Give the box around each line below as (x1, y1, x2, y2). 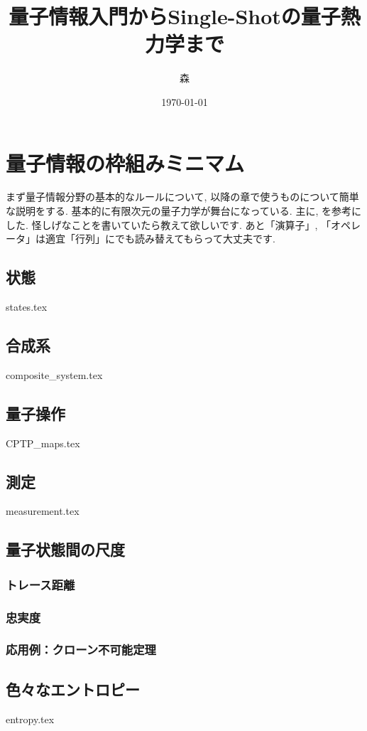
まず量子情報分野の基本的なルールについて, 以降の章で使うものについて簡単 (6, 189, 359, 204)
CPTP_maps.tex (6, 435, 80, 450)
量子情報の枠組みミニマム (6, 148, 245, 177)
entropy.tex (6, 711, 55, 726)
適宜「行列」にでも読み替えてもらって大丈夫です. (45, 231, 275, 246)
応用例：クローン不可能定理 (6, 641, 156, 658)
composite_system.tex (6, 367, 103, 382)
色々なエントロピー (6, 678, 140, 700)
